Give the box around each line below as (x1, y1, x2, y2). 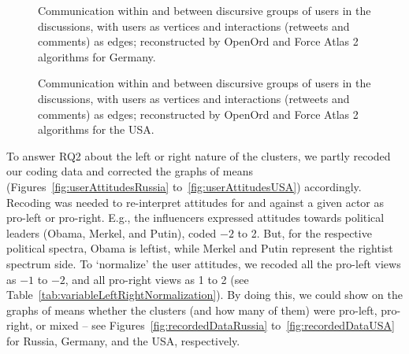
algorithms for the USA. (38, 121, 154, 138)
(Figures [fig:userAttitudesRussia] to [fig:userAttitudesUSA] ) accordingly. (6, 178, 362, 194)
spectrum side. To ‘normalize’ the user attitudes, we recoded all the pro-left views (6, 255, 401, 271)
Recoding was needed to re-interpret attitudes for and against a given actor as (6, 194, 385, 210)
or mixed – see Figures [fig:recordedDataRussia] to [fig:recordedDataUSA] (35, 317, 395, 334)
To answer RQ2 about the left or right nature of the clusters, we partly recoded (6, 147, 391, 164)
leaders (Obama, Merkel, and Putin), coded (6, 224, 217, 241)
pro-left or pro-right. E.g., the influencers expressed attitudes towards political (6, 209, 385, 226)
